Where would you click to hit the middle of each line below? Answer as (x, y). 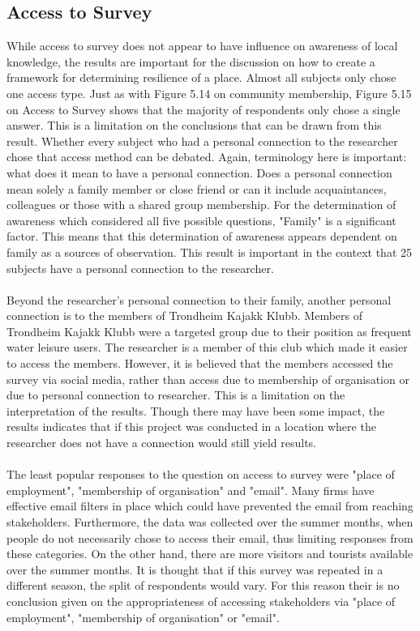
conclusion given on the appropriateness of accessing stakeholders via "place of (201, 601)
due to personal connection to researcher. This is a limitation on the (176, 395)
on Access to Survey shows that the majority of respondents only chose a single (204, 109)
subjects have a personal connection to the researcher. (140, 268)
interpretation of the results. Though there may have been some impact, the (196, 410)
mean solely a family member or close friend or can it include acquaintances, (197, 188)
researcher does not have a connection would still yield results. (162, 443)
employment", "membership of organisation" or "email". (143, 617)
